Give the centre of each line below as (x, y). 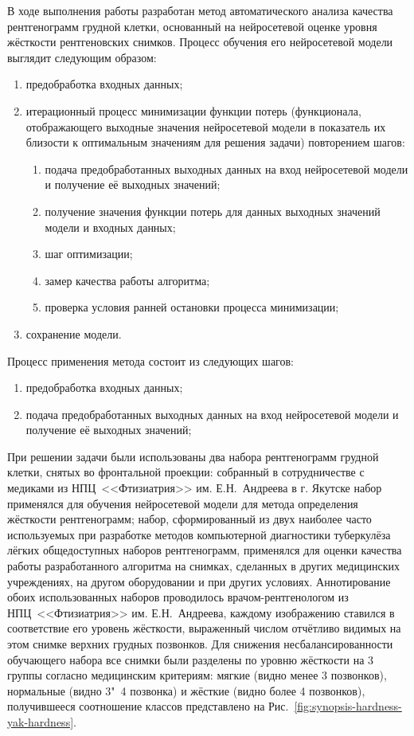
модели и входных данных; (110, 227)
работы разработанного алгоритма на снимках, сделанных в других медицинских (203, 566)
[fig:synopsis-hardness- (348, 706)
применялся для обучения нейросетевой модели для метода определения (183, 503)
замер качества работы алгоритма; (127, 280)
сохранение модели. (74, 333)
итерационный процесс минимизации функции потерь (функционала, (193, 110)
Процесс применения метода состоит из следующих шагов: (151, 360)
